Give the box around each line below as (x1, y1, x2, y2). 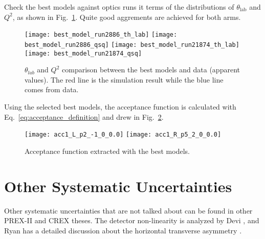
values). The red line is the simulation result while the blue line (25, 74, 224, 85)
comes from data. (25, 84, 79, 95)
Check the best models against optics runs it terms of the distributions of (4, 2, 234, 12)
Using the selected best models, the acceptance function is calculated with (4, 101, 236, 112)
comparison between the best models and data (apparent (62, 64, 240, 75)
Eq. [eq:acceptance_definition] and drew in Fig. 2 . (4, 111, 164, 122)
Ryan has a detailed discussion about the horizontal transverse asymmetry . (4, 225, 242, 235)
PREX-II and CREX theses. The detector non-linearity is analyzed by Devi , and (4, 215, 259, 226)
